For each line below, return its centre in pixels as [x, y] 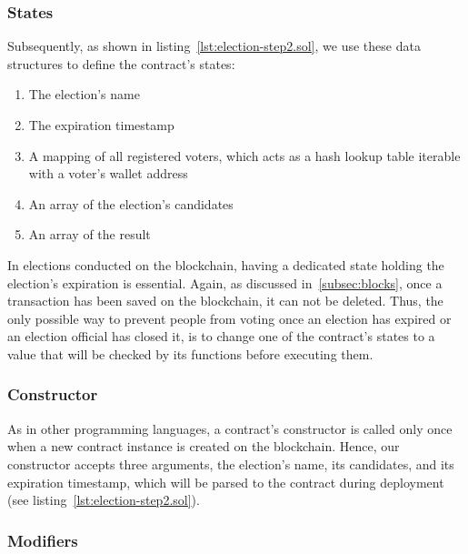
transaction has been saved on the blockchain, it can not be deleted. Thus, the [225, 301]
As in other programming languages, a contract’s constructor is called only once [230, 428]
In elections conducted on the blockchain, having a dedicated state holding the [226, 264]
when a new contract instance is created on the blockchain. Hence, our [204, 446]
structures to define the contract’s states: [121, 63]
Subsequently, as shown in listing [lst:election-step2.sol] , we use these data [214, 46]
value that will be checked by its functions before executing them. [190, 353]
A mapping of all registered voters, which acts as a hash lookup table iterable [244, 155]
